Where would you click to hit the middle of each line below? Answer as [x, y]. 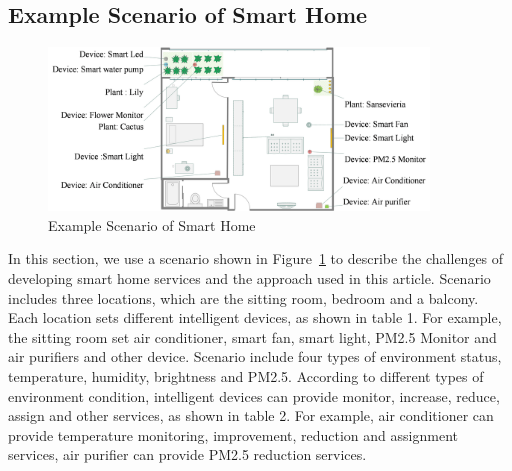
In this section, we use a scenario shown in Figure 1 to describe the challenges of [256, 258]
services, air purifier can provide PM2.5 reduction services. [187, 454]
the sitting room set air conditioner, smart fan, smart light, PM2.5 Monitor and [252, 336]
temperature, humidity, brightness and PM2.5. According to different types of [246, 375]
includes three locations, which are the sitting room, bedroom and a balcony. [243, 297]
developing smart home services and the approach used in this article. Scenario [249, 277]
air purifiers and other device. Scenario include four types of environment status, [255, 356]
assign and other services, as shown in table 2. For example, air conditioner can [251, 415]
